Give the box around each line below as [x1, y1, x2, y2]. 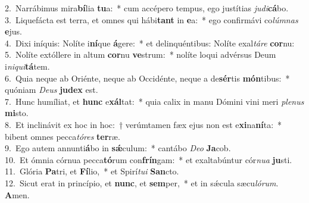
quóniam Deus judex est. [5, 83, 98, 96]
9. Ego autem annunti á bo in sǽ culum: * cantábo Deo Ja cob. [5, 142, 231, 154]
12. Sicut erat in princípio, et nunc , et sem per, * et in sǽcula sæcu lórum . [5, 176, 279, 189]
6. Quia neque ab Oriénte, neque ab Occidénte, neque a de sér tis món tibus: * [5, 71, 290, 84]
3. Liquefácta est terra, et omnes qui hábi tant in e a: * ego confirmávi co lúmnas [5, 13, 298, 26]
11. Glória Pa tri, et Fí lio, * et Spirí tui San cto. [5, 165, 179, 177]
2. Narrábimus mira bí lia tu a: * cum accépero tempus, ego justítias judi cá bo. [5, 2, 289, 14]
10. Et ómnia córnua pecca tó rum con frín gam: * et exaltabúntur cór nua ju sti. [5, 153, 292, 165]
